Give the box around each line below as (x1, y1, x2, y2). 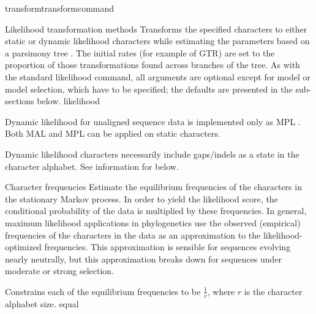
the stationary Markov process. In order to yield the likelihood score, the (5, 192, 278, 205)
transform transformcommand (5, 2, 115, 14)
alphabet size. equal (5, 297, 79, 310)
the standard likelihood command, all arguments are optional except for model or (5, 70, 310, 83)
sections (5, 94, 34, 107)
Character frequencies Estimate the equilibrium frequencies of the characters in (5, 180, 302, 193)
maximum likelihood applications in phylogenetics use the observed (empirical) (5, 216, 301, 229)
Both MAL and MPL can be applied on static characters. (5, 127, 220, 140)
